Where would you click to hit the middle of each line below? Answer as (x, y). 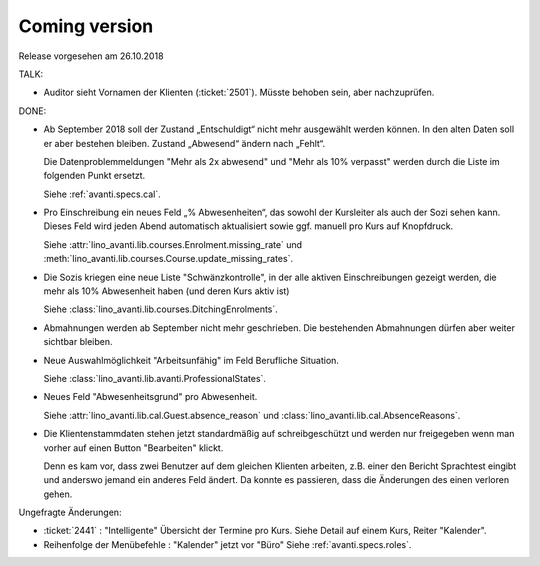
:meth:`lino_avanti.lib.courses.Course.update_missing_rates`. (168, 259)
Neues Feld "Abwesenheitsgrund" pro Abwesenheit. (150, 397)
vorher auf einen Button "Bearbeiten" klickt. (133, 447)
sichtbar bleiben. (78, 342)
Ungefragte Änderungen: (70, 512)
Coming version (86, 26)
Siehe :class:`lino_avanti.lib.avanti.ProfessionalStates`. (155, 378)
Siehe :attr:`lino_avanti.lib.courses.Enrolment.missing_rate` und (173, 244)
